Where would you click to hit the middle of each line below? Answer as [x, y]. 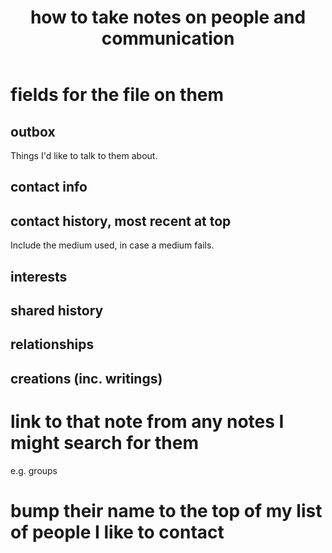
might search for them [105, 442]
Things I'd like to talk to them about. [84, 155]
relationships [52, 344]
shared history [57, 310]
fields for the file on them [117, 95]
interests [39, 276]
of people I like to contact [117, 532]
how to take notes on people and [168, 17]
